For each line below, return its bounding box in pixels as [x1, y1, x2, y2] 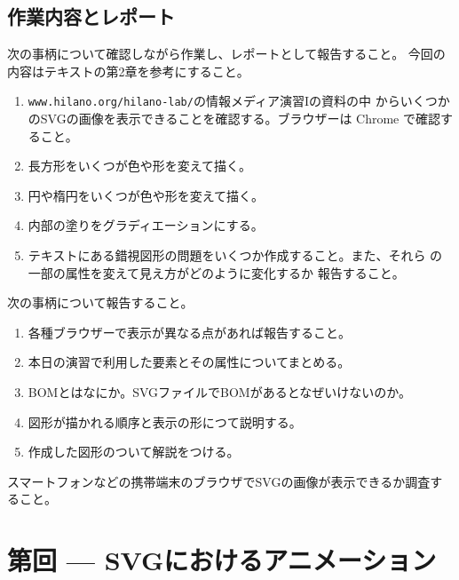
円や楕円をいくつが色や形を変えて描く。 [28, 186, 265, 204]
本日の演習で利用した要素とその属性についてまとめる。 [28, 353, 351, 371]
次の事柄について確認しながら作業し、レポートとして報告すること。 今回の [7, 44, 446, 63]
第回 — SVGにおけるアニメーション [7, 542, 437, 578]
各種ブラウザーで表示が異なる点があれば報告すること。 [28, 322, 351, 341]
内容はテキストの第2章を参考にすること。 [7, 61, 249, 80]
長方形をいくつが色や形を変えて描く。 [28, 156, 252, 175]
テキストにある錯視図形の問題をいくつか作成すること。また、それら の [28, 246, 443, 265]
